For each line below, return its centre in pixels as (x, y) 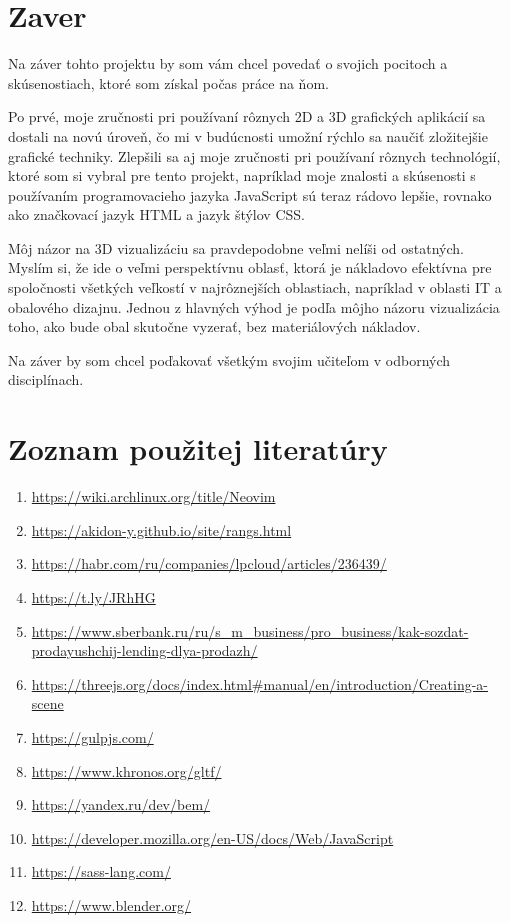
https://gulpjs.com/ (92, 736)
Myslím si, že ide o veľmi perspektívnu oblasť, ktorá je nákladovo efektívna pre (250, 267)
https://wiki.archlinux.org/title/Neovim (153, 496)
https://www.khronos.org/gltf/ (126, 770)
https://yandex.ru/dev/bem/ (121, 804)
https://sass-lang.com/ (101, 871)
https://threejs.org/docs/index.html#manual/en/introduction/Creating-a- (260, 683)
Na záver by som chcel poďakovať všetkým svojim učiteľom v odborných (229, 359)
